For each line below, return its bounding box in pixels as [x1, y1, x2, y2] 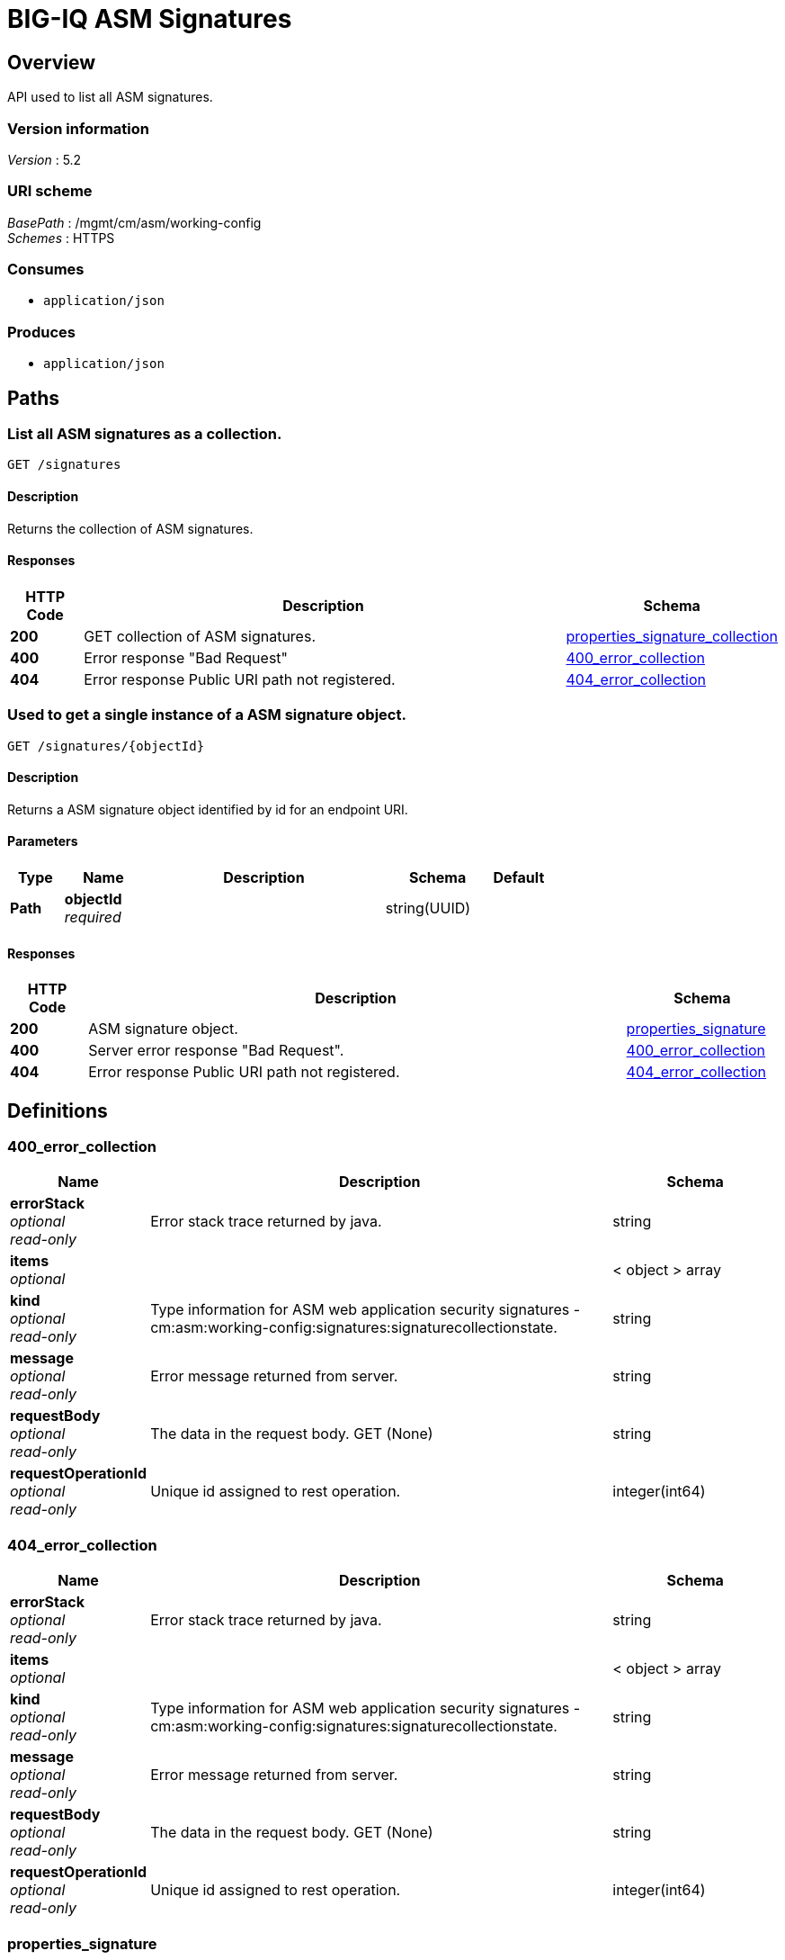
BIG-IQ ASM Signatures [7, 4, 292, 34]
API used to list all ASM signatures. [7, 89, 213, 105]
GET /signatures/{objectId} [7, 738, 205, 753]
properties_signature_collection [566, 626, 778, 645]
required [64, 908, 121, 927]
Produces [7, 322, 76, 341]
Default [493, 868, 545, 887]
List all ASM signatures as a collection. [7, 425, 282, 444]
